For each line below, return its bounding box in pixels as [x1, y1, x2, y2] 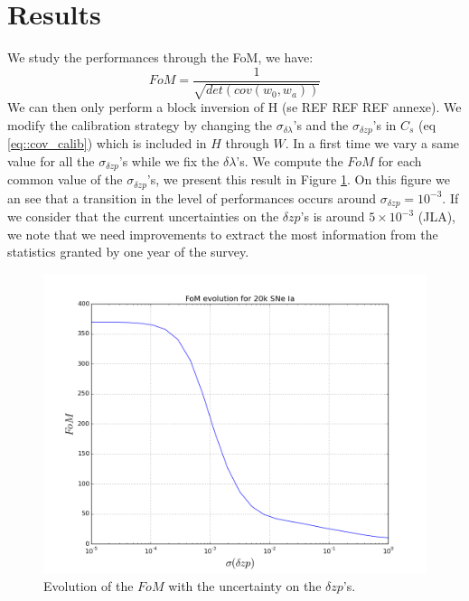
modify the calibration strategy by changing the [7, 115, 273, 134]
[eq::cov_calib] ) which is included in [7, 134, 207, 153]
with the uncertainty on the [168, 577, 322, 596]
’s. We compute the [236, 151, 343, 170]
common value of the [7, 170, 123, 189]
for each [378, 151, 422, 170]
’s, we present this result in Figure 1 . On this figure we [146, 170, 451, 189]
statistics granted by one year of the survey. [7, 242, 249, 261]
